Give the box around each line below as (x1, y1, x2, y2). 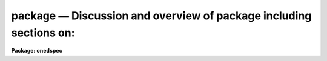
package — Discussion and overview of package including (11, 9, 312, 22)
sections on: (11, 26, 75, 39)
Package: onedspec (11, 47, 63, 54)
